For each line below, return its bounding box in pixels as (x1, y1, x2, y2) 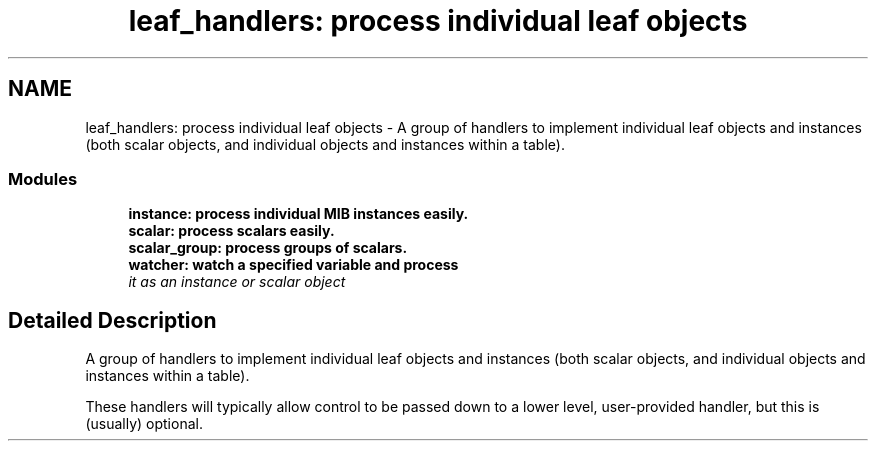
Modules (8, 168, 78, 189)
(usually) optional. (85, 415, 203, 433)
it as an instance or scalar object (128, 273, 346, 291)
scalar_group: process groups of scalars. (128, 239, 408, 257)
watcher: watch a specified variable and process (128, 256, 459, 274)
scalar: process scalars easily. (128, 222, 335, 240)
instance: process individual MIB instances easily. (128, 205, 469, 223)
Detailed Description (8, 307, 217, 333)
